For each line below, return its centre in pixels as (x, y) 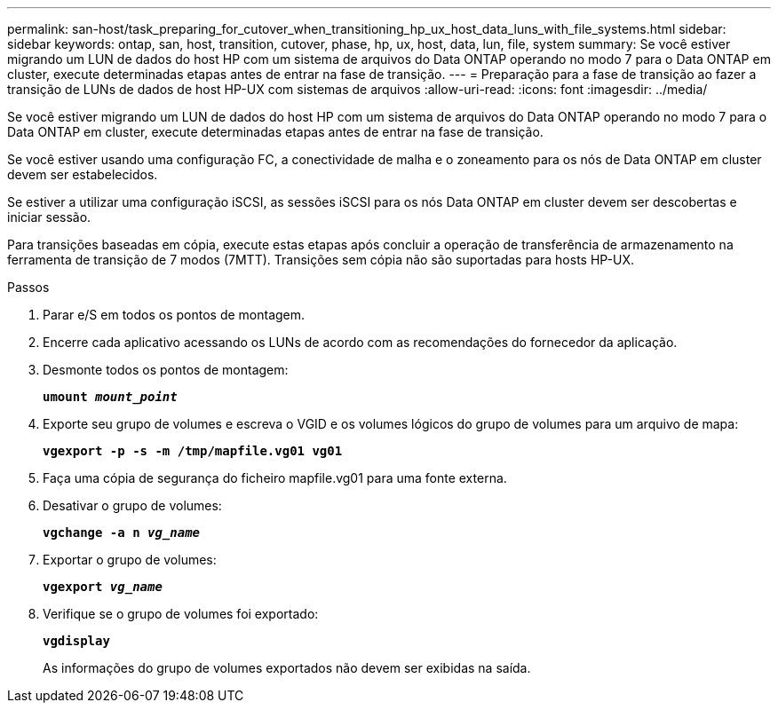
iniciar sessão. (49, 217)
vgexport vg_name (103, 587)
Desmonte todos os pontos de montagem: (166, 370)
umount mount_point (110, 397)
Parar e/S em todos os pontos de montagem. (174, 315)
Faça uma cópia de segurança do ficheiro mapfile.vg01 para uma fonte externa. (275, 478)
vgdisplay (76, 641)
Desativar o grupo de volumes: (132, 505)
